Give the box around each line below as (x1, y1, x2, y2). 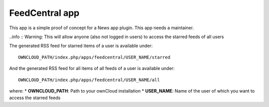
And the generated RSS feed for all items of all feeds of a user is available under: (9, 65, 175, 71)
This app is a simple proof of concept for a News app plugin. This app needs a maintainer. (9, 25, 194, 31)
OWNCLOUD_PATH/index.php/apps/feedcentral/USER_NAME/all (18, 77, 160, 83)
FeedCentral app (9, 7, 80, 18)
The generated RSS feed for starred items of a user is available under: (9, 43, 153, 49)
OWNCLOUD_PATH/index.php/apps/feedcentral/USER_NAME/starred (18, 54, 170, 60)
